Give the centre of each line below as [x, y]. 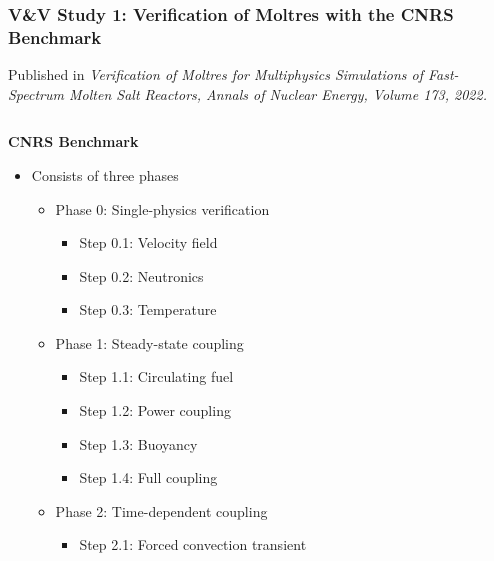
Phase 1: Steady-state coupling [149, 342]
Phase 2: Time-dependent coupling [161, 510]
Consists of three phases [105, 174]
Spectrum [36, 93]
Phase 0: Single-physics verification [162, 208]
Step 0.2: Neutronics [141, 275]
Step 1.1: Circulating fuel [156, 376]
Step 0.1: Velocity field [148, 242]
